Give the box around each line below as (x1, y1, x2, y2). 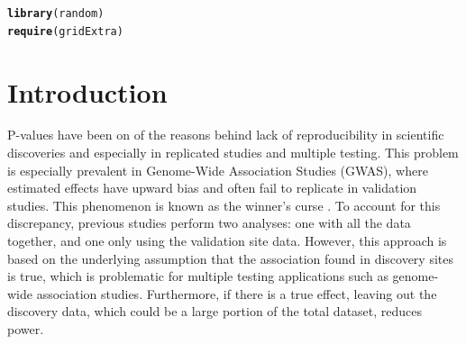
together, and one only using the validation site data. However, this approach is (7, 231, 447, 249)
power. (7, 319, 44, 338)
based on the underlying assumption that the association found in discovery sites (7, 249, 453, 267)
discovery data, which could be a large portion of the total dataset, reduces (7, 302, 423, 321)
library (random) (7, 7, 105, 20)
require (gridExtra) (7, 24, 123, 38)
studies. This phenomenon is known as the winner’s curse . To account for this (7, 195, 441, 214)
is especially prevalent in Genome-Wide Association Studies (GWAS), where (7, 160, 428, 179)
